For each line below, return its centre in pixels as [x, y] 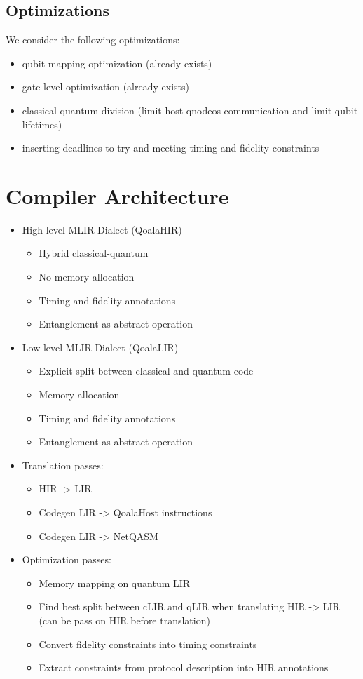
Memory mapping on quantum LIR [115, 583]
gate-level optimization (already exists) [105, 87]
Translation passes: [63, 465]
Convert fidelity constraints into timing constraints [148, 644]
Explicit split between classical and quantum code [146, 371]
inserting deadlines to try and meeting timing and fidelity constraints [171, 148]
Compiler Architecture [117, 195]
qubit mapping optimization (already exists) [117, 63]
